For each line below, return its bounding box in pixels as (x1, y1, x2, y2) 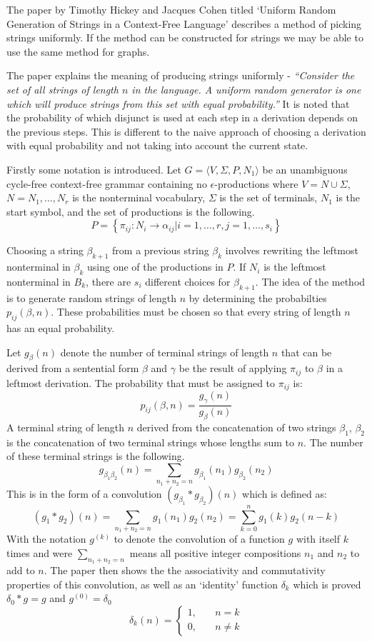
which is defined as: (242, 486, 327, 501)
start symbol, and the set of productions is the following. (6, 204, 255, 219)
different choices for (145, 274, 231, 289)
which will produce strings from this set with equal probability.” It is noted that (6, 96, 350, 111)
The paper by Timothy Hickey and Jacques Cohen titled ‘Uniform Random (6, 2, 336, 16)
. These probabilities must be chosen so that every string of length (51, 304, 341, 319)
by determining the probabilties (188, 290, 327, 305)
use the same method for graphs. (6, 44, 150, 59)
